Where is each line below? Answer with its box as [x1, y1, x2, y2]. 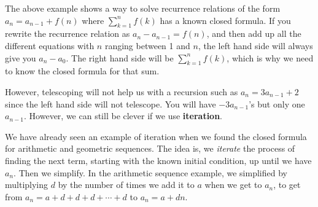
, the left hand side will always [198, 39, 313, 52]
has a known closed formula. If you [160, 14, 291, 26]
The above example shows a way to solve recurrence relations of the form [5, 2, 281, 14]
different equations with [5, 39, 95, 52]
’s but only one [249, 97, 305, 110]
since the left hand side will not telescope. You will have [5, 97, 216, 110]
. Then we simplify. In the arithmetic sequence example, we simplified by [14, 166, 287, 179]
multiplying [5, 178, 48, 191]
